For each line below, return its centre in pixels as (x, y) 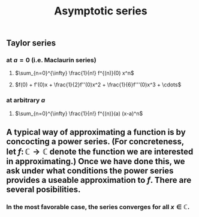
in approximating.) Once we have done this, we (96, 162)
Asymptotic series (101, 11)
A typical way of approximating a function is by (96, 132)
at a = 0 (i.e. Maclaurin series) (52, 60)
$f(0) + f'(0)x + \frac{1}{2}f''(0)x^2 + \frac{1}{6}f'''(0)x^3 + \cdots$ (98, 85)
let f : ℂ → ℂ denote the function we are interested (100, 152)
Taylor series (31, 43)
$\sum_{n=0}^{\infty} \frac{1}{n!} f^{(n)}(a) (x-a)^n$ (79, 113)
